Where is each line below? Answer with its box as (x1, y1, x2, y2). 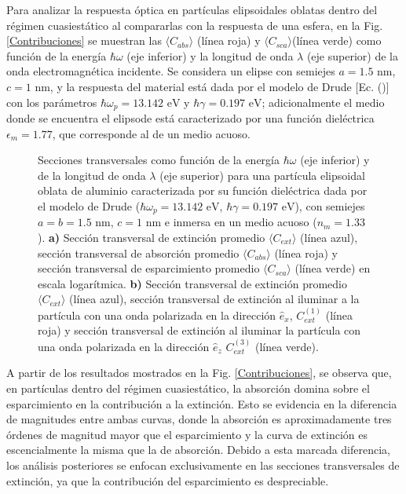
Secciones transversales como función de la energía (38, 152, 280, 168)
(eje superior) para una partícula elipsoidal (159, 166, 365, 183)
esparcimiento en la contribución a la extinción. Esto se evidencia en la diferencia (6, 395, 397, 412)
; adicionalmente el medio (262, 93, 385, 110)
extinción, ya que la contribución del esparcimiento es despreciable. (6, 472, 329, 489)
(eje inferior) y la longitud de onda (126, 47, 294, 64)
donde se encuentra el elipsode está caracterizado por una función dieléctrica (6, 110, 375, 126)
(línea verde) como (291, 32, 382, 49)
